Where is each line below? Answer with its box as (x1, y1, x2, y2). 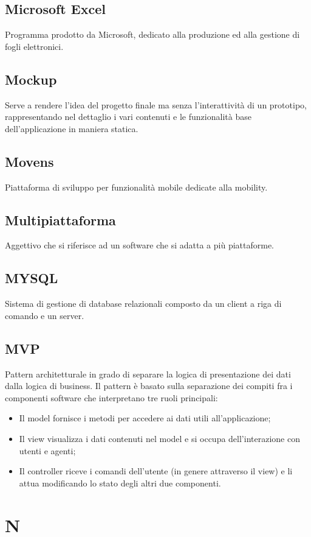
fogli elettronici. (5, 40, 64, 52)
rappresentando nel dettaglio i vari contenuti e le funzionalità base (5, 110, 251, 123)
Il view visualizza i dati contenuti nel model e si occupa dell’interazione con (19, 432, 300, 444)
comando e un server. (5, 309, 84, 321)
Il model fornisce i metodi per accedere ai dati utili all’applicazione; (19, 412, 271, 424)
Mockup (5, 69, 57, 88)
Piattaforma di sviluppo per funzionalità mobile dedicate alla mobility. (5, 180, 268, 193)
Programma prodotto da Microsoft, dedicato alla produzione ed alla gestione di (5, 28, 300, 41)
